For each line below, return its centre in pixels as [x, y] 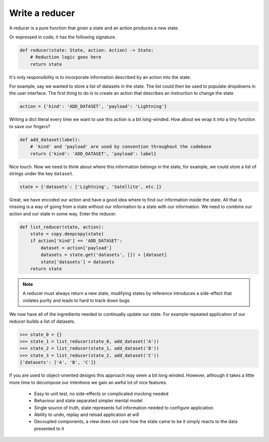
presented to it [49, 429]
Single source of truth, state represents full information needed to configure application [124, 408]
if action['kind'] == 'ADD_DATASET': [76, 241]
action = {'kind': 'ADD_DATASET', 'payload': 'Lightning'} [93, 107]
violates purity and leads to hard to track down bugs [76, 300]
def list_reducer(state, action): [62, 227]
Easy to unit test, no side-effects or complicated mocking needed [101, 394]
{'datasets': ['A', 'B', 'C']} [58, 362]
